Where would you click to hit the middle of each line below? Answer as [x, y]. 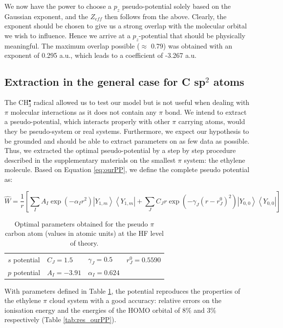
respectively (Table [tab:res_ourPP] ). [60, 319]
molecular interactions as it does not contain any [84, 112]
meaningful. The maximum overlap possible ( [72, 45]
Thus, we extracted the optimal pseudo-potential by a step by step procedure [120, 150]
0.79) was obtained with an [192, 45]
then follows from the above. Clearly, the [165, 16]
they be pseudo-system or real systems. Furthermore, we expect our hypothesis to [127, 131]
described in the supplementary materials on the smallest [90, 160]
